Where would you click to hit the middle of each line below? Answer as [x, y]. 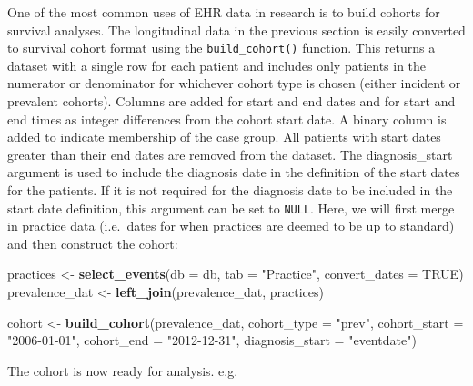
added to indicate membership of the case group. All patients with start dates [224, 137]
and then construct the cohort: [93, 243]
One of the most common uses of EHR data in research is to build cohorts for [224, 12]
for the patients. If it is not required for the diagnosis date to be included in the [230, 190]
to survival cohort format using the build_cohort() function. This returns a [221, 48]
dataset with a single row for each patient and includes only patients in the [217, 65]
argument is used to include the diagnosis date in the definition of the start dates [234, 172]
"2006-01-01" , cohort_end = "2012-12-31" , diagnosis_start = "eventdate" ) [212, 340]
